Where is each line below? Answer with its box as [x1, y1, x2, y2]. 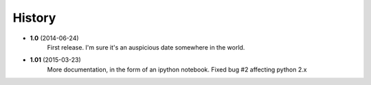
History [12, 10, 56, 25]
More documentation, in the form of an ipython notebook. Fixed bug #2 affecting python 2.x [47, 65, 307, 73]
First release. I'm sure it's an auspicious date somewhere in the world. [47, 43, 245, 51]
